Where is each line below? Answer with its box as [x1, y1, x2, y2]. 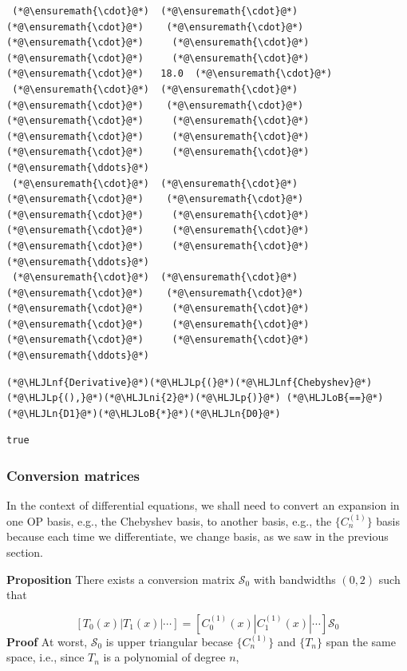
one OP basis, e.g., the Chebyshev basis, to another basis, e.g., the [6, 512, 332, 529]
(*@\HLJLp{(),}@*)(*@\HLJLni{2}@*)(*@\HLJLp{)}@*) [6, 392, 281, 404]
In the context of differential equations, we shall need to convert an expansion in [6, 497, 400, 514]
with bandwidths [253, 570, 336, 587]
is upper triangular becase [105, 633, 233, 649]
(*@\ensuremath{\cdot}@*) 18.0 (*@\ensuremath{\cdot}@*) [6, 68, 333, 80]
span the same [326, 633, 396, 649]
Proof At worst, [6, 633, 88, 649]
